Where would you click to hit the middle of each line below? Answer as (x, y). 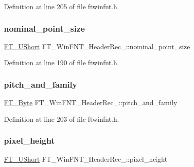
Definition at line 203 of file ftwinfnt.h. (62, 119)
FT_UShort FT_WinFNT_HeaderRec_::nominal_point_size (97, 46)
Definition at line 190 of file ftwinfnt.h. (62, 63)
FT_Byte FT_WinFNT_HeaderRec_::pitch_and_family (91, 102)
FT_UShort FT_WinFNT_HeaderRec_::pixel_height (86, 158)
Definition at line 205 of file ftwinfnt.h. (62, 6)
